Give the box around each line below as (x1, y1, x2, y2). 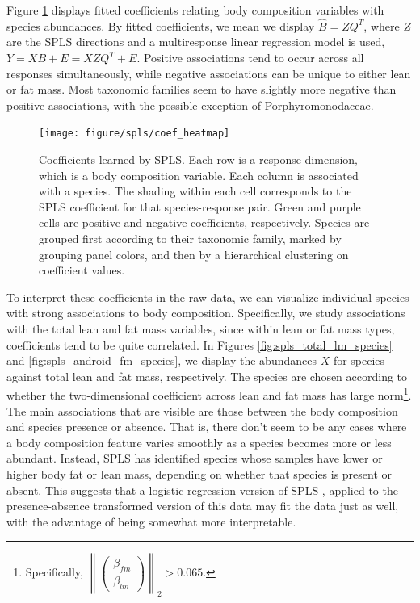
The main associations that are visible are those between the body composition (6, 402, 398, 419)
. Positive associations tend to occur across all (136, 49, 364, 65)
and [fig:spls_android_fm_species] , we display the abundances (6, 352, 317, 369)
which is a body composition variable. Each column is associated (39, 166, 359, 183)
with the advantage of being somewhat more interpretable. (6, 513, 296, 530)
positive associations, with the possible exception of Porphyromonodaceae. (6, 96, 374, 113)
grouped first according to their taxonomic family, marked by (39, 230, 342, 246)
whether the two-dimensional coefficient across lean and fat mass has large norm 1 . (6, 384, 412, 403)
